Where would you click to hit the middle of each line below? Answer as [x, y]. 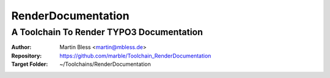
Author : [21, 47]
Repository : [27, 56]
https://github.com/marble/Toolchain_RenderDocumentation [135, 56]
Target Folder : [30, 64]
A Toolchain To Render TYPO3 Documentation [107, 32]
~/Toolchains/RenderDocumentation [105, 64]
